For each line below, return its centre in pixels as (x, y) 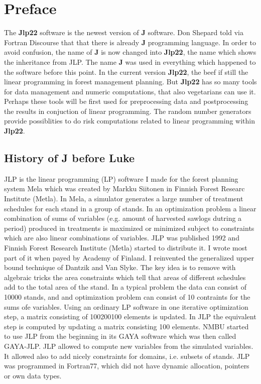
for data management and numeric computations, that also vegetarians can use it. (130, 91)
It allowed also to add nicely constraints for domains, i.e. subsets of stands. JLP (127, 356)
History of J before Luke (70, 158)
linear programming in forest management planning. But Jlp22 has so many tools (130, 82)
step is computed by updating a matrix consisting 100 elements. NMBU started (126, 326)
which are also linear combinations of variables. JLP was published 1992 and (122, 238)
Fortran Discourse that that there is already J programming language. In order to (130, 42)
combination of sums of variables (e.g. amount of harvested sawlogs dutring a (123, 218)
